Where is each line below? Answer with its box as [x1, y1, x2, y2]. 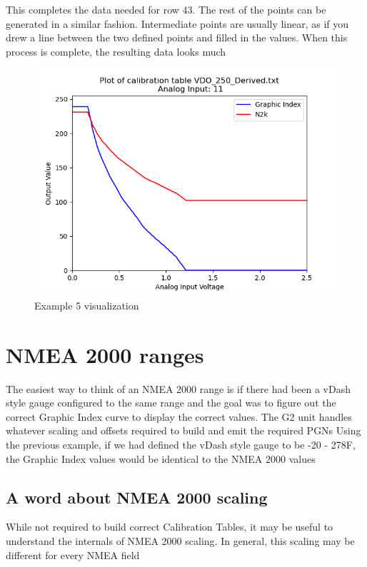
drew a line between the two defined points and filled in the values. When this [6, 30, 348, 45]
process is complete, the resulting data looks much [6, 44, 226, 58]
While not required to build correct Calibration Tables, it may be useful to [6, 519, 333, 534]
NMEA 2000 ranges [6, 339, 204, 369]
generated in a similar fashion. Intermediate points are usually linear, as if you [6, 16, 349, 31]
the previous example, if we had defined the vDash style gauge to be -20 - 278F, [6, 437, 356, 452]
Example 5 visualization [34, 297, 139, 312]
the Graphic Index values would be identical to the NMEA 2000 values [6, 451, 316, 466]
